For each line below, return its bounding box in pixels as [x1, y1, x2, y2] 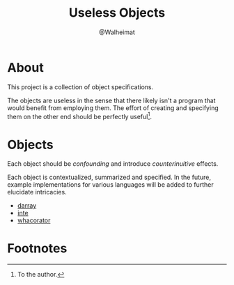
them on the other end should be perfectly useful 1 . [7, 111, 152, 121]
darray [17, 201, 37, 210]
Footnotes [7, 240, 68, 256]
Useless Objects [68, 5, 166, 21]
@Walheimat [98, 28, 136, 36]
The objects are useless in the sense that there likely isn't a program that [7, 96, 216, 105]
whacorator [17, 216, 51, 224]
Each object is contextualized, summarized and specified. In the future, [7, 173, 211, 182]
